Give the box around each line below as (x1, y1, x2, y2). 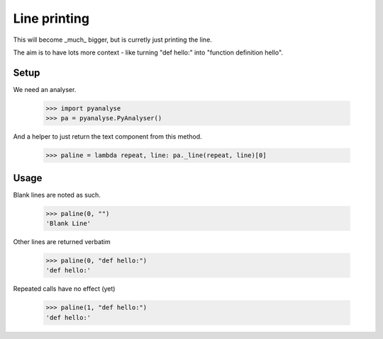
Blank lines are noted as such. (13, 190, 101, 199)
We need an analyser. (13, 85, 77, 93)
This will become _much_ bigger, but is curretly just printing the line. (13, 35, 212, 44)
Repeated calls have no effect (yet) (13, 285, 116, 293)
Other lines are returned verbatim (13, 238, 111, 246)
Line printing (13, 11, 90, 26)
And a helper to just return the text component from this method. (13, 132, 202, 141)
